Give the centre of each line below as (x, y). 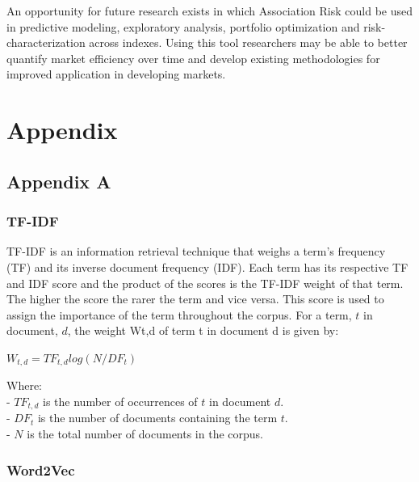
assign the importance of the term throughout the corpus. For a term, (179, 314)
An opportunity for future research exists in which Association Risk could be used (210, 11)
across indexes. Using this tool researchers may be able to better (248, 42)
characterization (46, 42)
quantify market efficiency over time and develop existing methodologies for (193, 58)
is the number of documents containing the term (157, 418)
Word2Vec (41, 469)
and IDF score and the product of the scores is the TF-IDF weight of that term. (205, 283)
